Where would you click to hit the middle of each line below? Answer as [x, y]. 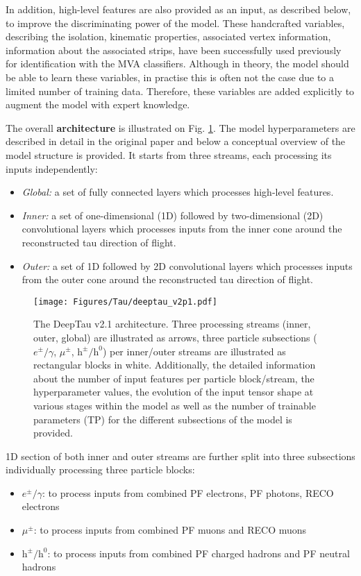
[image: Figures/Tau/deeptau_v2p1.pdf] [125, 302]
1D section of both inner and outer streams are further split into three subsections [180, 456]
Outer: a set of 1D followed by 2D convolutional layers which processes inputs [187, 265]
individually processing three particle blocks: [100, 469]
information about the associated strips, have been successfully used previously [174, 50]
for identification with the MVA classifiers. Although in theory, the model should [177, 63]
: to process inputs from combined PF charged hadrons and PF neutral [199, 553]
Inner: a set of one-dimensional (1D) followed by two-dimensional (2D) [173, 215]
